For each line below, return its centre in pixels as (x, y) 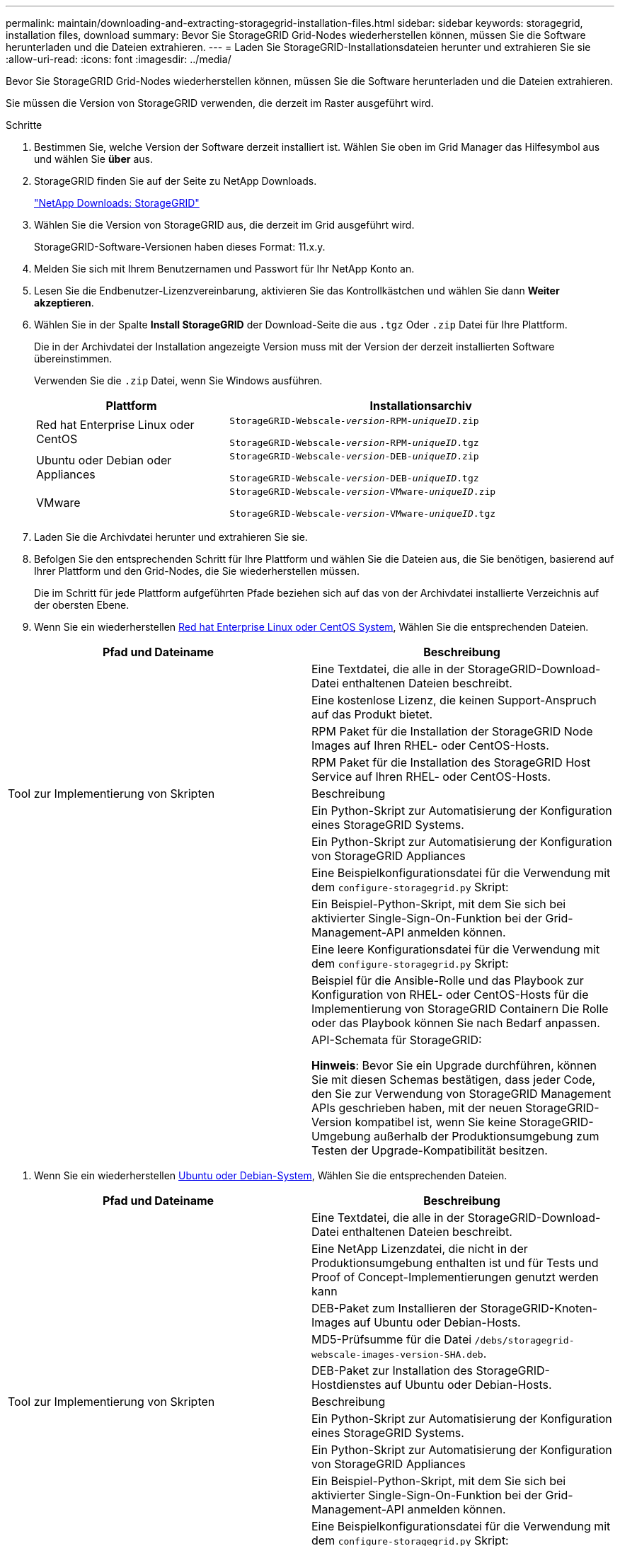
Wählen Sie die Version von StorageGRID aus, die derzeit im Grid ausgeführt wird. (224, 225)
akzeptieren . (64, 303)
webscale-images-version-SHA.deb (397, 1355)
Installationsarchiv (421, 406)
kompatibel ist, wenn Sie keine (436, 1122)
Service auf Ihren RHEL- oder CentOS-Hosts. (431, 777)
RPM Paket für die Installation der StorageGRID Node (452, 731)
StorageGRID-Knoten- (539, 1308)
